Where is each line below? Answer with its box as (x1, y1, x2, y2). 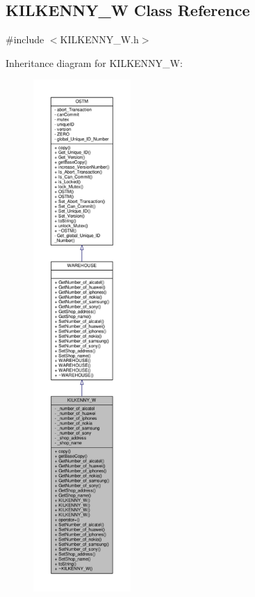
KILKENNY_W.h (60, 32, 139, 47)
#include (6, 32, 44, 47)
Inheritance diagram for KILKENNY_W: (6, 55, 183, 70)
